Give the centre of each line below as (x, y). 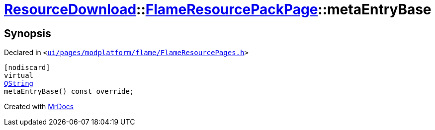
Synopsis (28, 33)
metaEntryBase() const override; (69, 92)
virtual (19, 76)
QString (19, 84)
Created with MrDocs (39, 107)
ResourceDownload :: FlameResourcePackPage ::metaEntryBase (218, 9)
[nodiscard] (27, 68)
